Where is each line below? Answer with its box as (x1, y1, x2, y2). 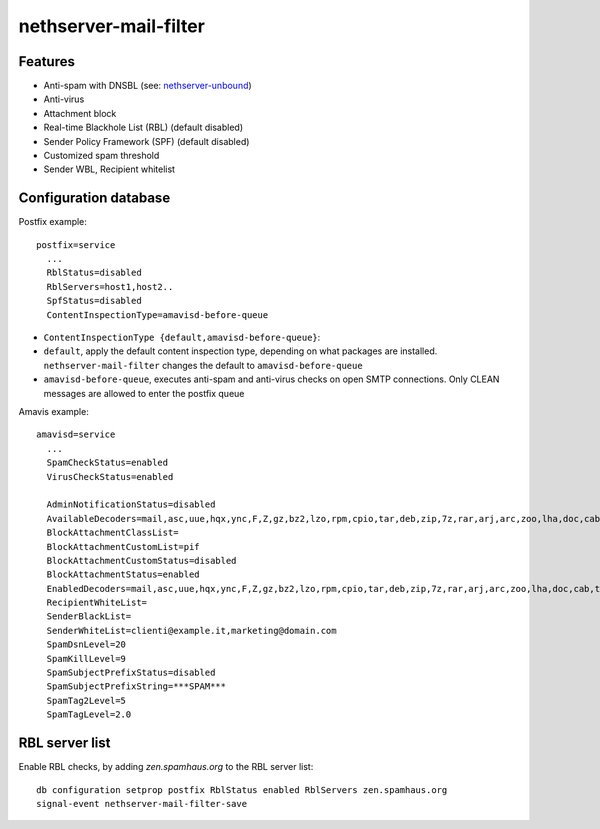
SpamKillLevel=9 (46, 653, 127, 664)
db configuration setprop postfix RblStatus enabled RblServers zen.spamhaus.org (36, 784, 448, 795)
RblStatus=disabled (46, 267, 142, 279)
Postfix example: (18, 216, 87, 228)
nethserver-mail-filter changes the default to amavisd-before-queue (43, 359, 364, 371)
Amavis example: (18, 406, 89, 417)
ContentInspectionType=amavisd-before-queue (46, 309, 269, 320)
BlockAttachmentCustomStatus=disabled (46, 555, 237, 566)
